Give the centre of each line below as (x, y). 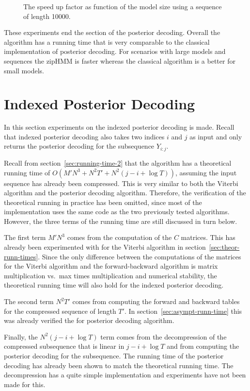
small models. (24, 70)
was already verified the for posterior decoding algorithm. (89, 320)
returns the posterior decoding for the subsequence (79, 146)
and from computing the (203, 346)
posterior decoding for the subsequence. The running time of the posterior (114, 356)
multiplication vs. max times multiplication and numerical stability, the (110, 275)
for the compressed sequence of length (60, 311)
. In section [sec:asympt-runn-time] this (183, 311)
